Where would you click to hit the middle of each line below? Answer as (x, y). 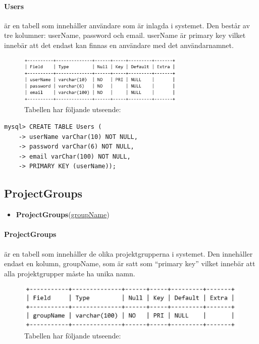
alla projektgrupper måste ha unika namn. (70, 273)
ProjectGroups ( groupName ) (63, 214)
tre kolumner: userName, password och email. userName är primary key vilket (125, 35)
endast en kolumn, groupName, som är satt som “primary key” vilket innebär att (130, 263)
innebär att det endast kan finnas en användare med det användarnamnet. (119, 45)
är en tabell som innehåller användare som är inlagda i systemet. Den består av (127, 25)
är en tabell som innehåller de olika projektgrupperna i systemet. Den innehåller (128, 253)
